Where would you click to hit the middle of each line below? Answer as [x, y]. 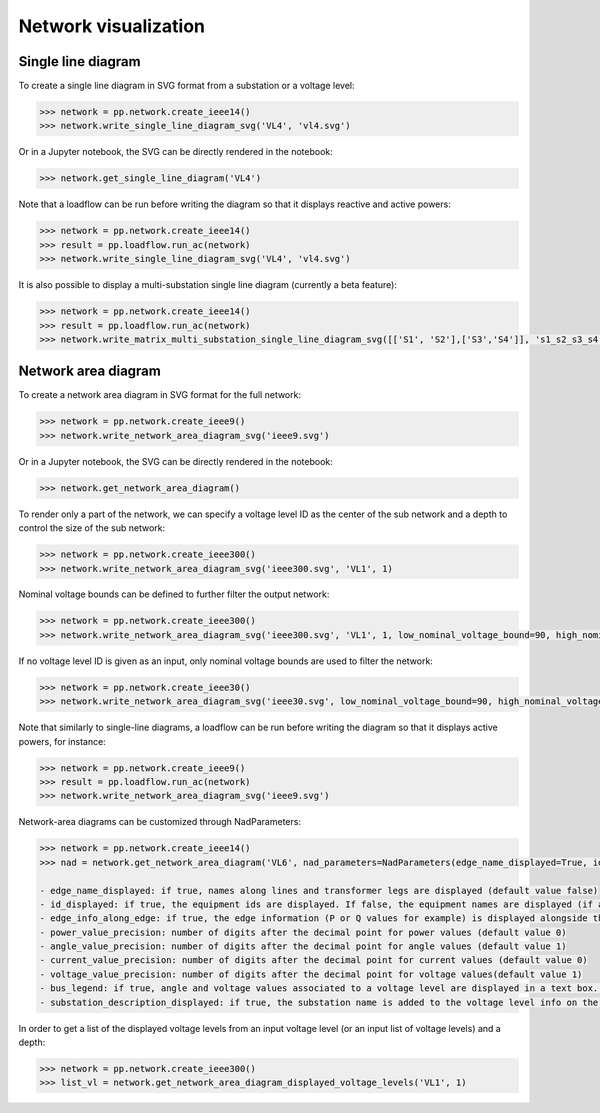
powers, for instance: [62, 741]
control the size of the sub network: [92, 528]
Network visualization [111, 26]
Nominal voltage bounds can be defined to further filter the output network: [174, 594]
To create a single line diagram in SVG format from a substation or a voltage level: [186, 86]
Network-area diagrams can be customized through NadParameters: [160, 822]
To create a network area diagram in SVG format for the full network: [160, 395]
